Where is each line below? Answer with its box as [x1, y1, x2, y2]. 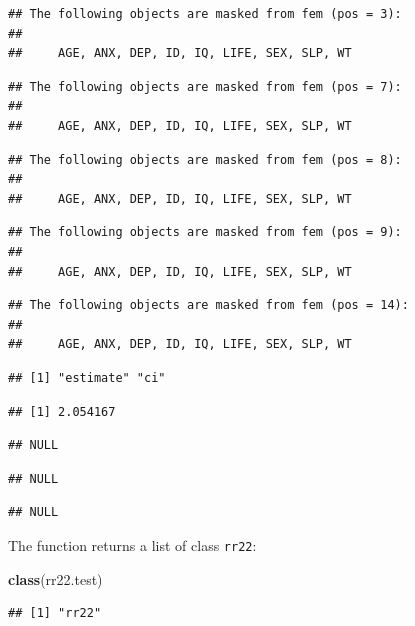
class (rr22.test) [8, 568, 103, 589]
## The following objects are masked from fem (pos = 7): [8, 79, 402, 94]
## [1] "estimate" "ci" [8, 370, 166, 385]
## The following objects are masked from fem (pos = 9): [8, 225, 402, 240]
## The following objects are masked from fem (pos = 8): [8, 152, 402, 167]
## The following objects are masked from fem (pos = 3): [8, 7, 402, 21]
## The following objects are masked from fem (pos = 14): [8, 298, 409, 313]
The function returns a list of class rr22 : [8, 534, 257, 555]
